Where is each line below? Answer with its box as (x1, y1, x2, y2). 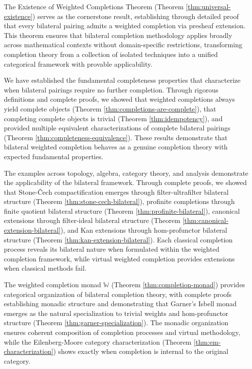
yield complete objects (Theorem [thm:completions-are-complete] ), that (4, 103, 216, 113)
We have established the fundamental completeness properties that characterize (4, 75, 241, 85)
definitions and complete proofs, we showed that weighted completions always (4, 94, 235, 104)
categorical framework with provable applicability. (4, 58, 153, 69)
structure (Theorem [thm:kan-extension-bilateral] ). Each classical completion (4, 234, 233, 244)
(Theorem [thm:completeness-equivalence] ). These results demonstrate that (4, 132, 228, 142)
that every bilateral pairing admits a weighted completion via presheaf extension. (4, 20, 246, 31)
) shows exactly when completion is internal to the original (53, 346, 229, 356)
